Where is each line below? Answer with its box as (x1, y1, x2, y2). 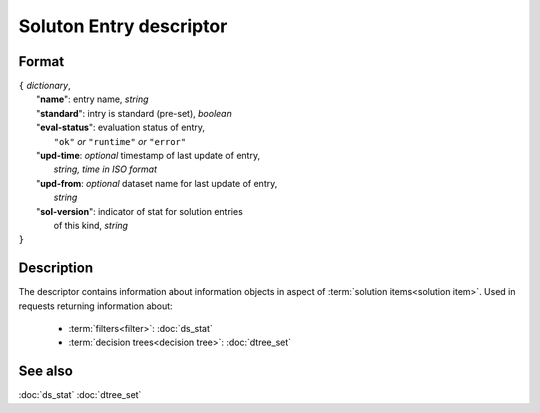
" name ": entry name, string (36, 93, 149, 105)
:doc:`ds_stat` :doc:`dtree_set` (18, 389, 142, 401)
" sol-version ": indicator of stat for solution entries (36, 205, 244, 217)
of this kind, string (53, 219, 129, 231)
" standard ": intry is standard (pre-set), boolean (36, 107, 232, 119)
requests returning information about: (18, 300, 174, 312)
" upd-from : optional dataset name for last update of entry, (36, 177, 278, 189)
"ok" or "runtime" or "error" (53, 135, 187, 147)
